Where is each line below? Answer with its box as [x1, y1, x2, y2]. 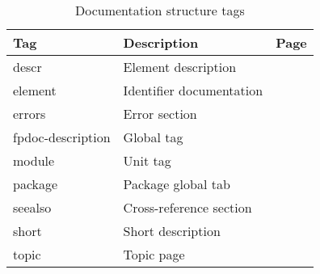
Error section [123, 104, 197, 123]
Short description [123, 221, 221, 240]
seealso [13, 198, 52, 217]
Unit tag [123, 151, 171, 170]
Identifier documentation [123, 81, 263, 99]
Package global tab [123, 175, 230, 193]
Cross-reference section [123, 198, 252, 217]
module [13, 151, 55, 170]
